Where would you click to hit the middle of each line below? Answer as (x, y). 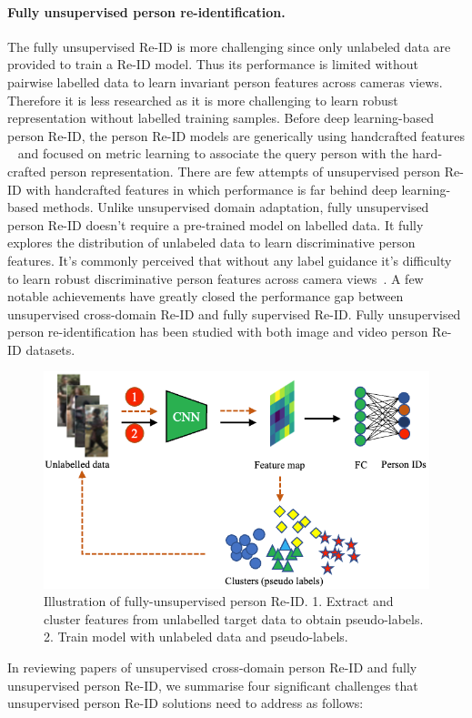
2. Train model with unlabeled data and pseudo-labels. (196, 637)
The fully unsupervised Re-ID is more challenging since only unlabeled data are (229, 46)
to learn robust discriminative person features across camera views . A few (216, 278)
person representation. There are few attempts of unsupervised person (245, 171)
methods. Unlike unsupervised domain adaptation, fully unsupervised (236, 207)
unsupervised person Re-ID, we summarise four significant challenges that (213, 685)
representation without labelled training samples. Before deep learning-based (221, 118)
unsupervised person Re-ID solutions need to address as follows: (186, 703)
